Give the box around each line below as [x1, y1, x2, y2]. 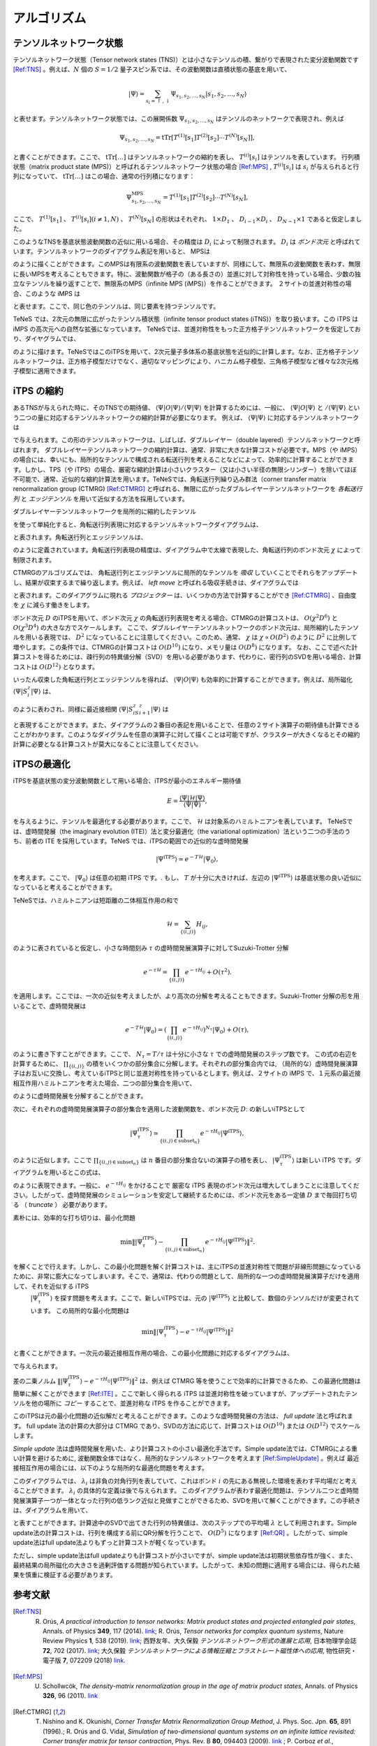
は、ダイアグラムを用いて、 [13, 1506, 92, 1514]
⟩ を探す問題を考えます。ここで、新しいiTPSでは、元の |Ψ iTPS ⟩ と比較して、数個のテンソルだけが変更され [50, 1293, 354, 1302]
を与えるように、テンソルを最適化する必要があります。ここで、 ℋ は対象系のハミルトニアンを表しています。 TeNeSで [13, 817, 353, 826]
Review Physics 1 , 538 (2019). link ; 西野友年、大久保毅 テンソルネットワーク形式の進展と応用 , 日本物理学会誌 [43, 1636, 357, 1645]
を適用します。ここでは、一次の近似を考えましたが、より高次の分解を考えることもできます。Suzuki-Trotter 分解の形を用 [13, 992, 360, 1000]
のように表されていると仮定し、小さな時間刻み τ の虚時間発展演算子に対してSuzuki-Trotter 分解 [13, 944, 289, 953]
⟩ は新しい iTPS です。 [292, 1156, 355, 1164]
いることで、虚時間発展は [13, 1002, 87, 1010]
